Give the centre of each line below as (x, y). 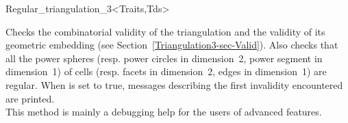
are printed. (30, 98)
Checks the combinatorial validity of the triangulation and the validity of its (165, 31)
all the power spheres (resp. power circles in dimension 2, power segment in (164, 58)
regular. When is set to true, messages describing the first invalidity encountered (174, 84)
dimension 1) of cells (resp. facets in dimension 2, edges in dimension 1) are (166, 71)
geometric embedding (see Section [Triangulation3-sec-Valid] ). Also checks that (172, 45)
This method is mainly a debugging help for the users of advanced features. (164, 112)
